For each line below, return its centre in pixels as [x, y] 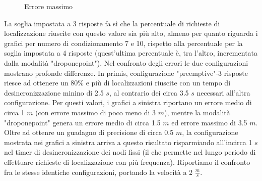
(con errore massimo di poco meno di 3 [96, 112]
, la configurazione [210, 132]
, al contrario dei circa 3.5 [149, 92]
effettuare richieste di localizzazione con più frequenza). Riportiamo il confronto [127, 162]
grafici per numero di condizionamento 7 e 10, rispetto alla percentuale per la [123, 43]
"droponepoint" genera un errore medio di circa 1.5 [82, 122]
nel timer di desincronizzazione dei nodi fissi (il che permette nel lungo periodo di [130, 152]
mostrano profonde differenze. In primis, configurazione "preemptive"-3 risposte [126, 73]
